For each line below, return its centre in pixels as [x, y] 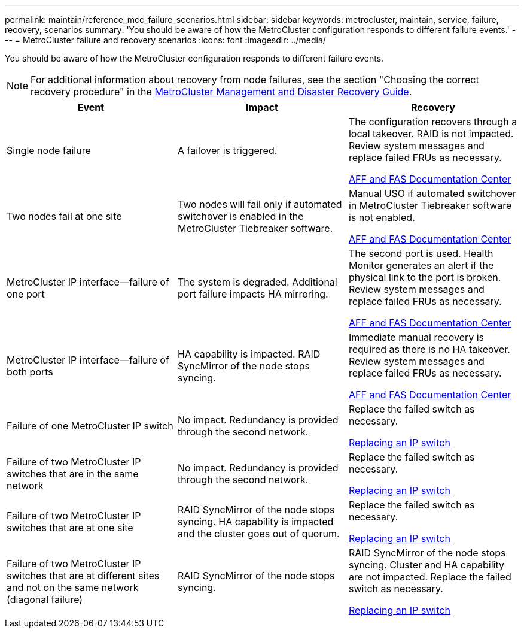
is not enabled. [382, 217]
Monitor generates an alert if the [421, 265]
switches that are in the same [73, 474]
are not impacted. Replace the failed [430, 577]
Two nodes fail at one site [64, 216]
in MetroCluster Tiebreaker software [430, 205]
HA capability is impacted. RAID [249, 354]
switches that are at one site [70, 528]
